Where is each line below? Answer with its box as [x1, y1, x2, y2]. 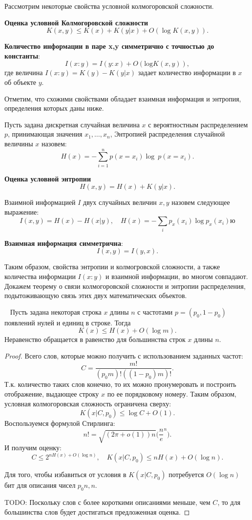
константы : [4, 50, 40, 60]
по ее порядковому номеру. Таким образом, [107, 389, 237, 399]
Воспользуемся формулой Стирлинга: [4, 418, 115, 428]
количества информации [4, 271, 76, 281]
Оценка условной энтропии [4, 173, 91, 183]
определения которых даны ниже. [4, 103, 104, 113]
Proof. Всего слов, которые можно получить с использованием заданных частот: [4, 350, 243, 360]
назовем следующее [171, 197, 230, 207]
